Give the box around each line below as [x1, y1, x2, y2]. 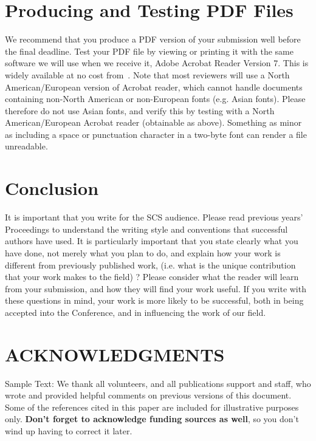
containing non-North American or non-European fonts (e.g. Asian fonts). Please [5, 92, 306, 105]
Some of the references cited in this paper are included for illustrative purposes [5, 400, 299, 413]
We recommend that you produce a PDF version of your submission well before [5, 33, 301, 46]
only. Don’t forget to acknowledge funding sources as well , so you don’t [5, 412, 299, 425]
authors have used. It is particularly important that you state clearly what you [5, 234, 298, 247]
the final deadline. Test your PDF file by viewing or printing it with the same [5, 44, 294, 57]
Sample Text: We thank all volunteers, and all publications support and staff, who [5, 377, 311, 389]
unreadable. [5, 140, 48, 152]
